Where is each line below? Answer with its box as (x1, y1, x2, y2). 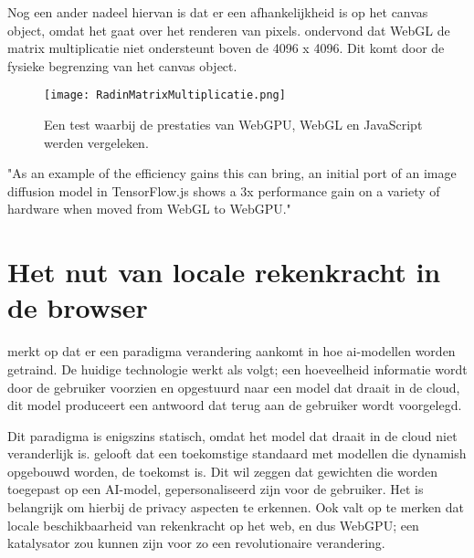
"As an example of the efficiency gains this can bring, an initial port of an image (7, 163, 457, 183)
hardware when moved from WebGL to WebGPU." (7, 199, 291, 218)
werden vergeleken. (44, 132, 149, 152)
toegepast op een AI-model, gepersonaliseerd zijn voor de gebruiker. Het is (7, 479, 424, 499)
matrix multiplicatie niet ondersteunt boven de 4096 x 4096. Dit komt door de (7, 38, 445, 58)
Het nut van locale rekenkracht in (7, 253, 441, 290)
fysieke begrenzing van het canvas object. (7, 56, 237, 75)
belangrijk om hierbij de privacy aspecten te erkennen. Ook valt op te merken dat (7, 498, 464, 517)
